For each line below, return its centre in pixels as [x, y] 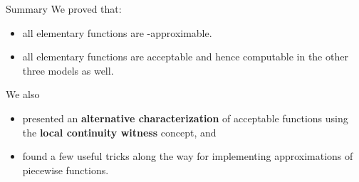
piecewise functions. [66, 170]
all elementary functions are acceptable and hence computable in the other [185, 57]
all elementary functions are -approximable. [117, 32]
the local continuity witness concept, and [119, 132]
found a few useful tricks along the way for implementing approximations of [188, 156]
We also [23, 94]
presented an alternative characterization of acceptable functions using [185, 118]
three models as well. [68, 70]
